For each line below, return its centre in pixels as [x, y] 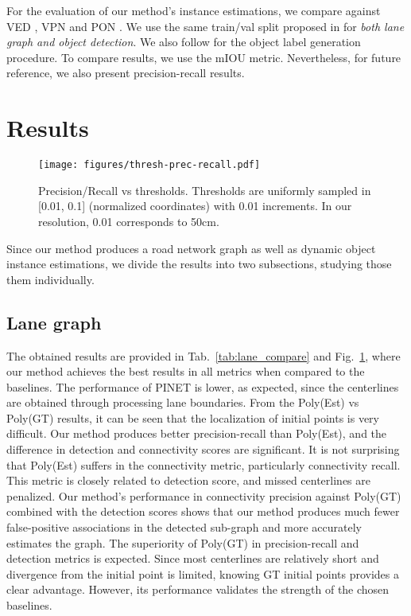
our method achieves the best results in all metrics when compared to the [186, 371]
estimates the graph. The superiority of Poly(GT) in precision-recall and [183, 542]
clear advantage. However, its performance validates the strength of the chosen [198, 589]
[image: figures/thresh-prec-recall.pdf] [149, 165]
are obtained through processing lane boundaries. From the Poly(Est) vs [183, 402]
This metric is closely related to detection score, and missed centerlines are [188, 480]
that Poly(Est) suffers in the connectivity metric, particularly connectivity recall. [204, 464]
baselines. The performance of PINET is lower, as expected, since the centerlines [203, 386]
